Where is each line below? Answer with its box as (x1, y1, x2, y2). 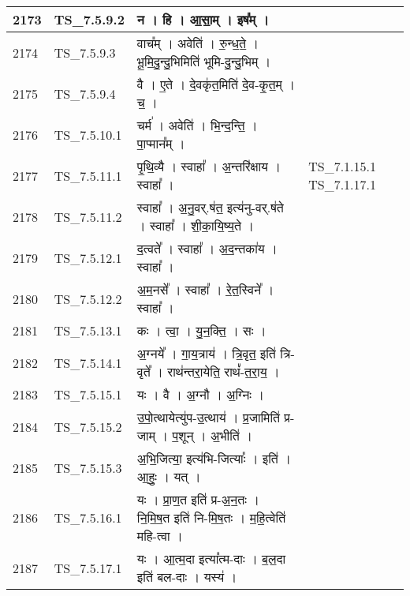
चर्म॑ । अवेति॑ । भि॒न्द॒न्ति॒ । (136, 116, 258, 134)
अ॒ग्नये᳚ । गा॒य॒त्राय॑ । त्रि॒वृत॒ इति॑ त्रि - (136, 344, 295, 362)
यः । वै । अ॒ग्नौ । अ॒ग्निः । (136, 385, 265, 403)
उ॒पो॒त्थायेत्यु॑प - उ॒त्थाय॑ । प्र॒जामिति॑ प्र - (136, 408, 295, 426)
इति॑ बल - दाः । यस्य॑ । (136, 568, 237, 586)
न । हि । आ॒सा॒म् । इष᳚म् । (136, 10, 269, 28)
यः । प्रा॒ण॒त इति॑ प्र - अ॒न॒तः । (136, 490, 260, 508)
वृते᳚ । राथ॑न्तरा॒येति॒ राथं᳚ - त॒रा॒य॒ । (136, 362, 280, 380)
